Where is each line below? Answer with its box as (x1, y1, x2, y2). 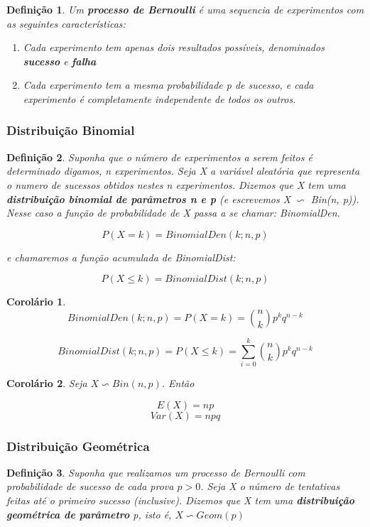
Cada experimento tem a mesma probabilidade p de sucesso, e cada (23, 77, 314, 92)
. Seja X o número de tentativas (200, 479, 340, 494)
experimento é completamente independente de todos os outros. (23, 91, 296, 106)
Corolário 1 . (6, 294, 66, 309)
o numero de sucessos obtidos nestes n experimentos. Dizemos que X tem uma (6, 177, 346, 192)
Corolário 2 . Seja (6, 376, 87, 391)
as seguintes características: (6, 16, 126, 31)
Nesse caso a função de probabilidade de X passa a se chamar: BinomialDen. (6, 205, 340, 220)
